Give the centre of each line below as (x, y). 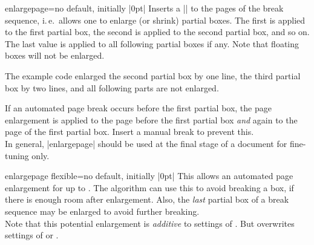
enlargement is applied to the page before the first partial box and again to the (151, 119)
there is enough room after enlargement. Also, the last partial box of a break (147, 199)
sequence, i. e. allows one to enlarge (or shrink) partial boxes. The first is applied (155, 20)
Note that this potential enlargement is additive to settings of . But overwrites (150, 223)
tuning (17, 155)
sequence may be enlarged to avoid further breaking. (102, 211)
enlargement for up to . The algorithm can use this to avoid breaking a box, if (149, 187)
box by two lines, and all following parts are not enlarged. (112, 87)
